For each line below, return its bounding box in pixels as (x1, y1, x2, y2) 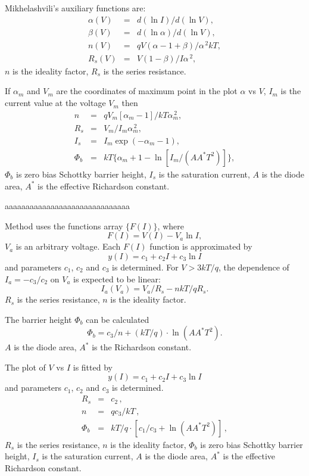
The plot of (5, 360, 46, 373)
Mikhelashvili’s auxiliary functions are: (5, 2, 146, 14)
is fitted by (73, 360, 113, 373)
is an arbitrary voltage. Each (15, 240, 121, 253)
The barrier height (5, 313, 72, 325)
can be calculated (86, 313, 149, 325)
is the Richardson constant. (92, 341, 192, 353)
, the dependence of (218, 260, 289, 273)
